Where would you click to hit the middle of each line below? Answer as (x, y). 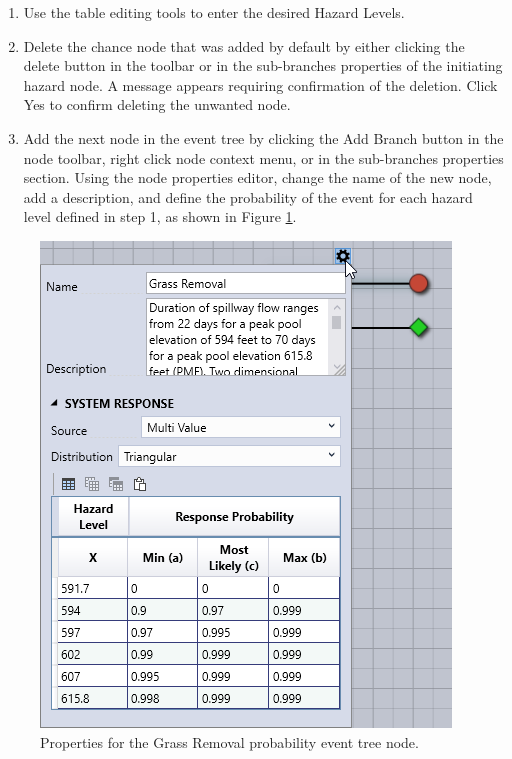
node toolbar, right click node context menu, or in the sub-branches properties (263, 157)
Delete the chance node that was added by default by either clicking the (244, 45)
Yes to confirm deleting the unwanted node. (157, 104)
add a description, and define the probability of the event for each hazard (248, 196)
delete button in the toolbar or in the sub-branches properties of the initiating (263, 65)
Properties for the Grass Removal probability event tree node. (229, 741)
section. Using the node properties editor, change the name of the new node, (257, 177)
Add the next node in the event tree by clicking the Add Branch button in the (263, 137)
